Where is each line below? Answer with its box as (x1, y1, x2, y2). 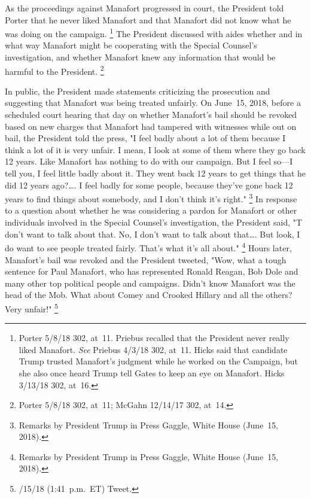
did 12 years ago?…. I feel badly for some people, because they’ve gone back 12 (5, 178, 293, 191)
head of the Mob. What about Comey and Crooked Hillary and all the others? (5, 288, 292, 301)
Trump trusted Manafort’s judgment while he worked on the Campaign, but (19, 355, 298, 367)
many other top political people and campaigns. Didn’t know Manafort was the (5, 276, 295, 289)
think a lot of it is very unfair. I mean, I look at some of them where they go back (5, 143, 306, 156)
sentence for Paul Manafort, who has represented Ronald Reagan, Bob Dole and (5, 265, 298, 278)
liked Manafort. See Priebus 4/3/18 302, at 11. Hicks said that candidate (19, 343, 288, 355)
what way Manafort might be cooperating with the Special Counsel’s (5, 39, 257, 51)
